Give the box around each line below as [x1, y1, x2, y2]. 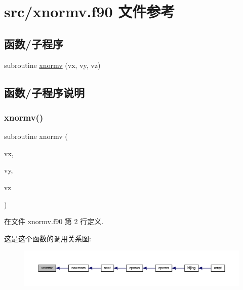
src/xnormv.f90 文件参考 [4, 1, 175, 22]
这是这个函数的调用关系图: [4, 233, 91, 243]
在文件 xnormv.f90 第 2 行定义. [4, 216, 104, 227]
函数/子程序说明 [4, 84, 85, 100]
